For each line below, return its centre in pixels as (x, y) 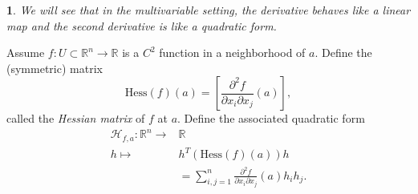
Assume (26, 53)
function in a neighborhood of (232, 53)
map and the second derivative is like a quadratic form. (142, 25)
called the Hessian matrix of (76, 118)
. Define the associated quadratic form (271, 118)
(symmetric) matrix (55, 68)
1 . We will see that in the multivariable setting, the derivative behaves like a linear (209, 10)
